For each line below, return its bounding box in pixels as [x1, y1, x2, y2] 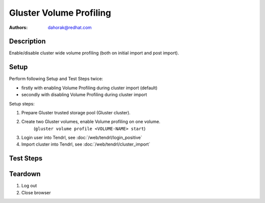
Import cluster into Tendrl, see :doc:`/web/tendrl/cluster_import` [21, 141, 151, 147]
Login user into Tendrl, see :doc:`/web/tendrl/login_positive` [21, 135, 142, 141]
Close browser [21, 189, 51, 196]
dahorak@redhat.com [48, 25, 92, 30]
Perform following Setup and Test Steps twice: [9, 76, 103, 82]
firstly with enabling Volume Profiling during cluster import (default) [21, 85, 158, 91]
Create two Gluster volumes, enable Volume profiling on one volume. [21, 119, 160, 125]
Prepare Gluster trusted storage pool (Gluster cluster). [21, 109, 131, 115]
